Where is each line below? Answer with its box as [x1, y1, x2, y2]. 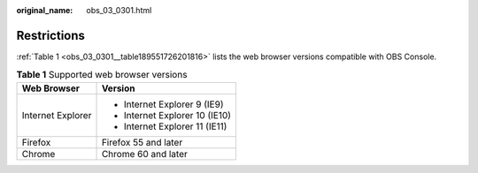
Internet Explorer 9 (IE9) [123, 98, 224, 110]
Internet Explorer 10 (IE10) [123, 109, 232, 121]
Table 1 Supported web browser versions [16, 69, 188, 81]
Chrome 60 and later [101, 147, 188, 160]
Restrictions [16, 27, 86, 43]
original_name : [16, 5, 73, 15]
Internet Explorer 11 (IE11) [123, 120, 227, 132]
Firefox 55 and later [101, 136, 183, 148]
